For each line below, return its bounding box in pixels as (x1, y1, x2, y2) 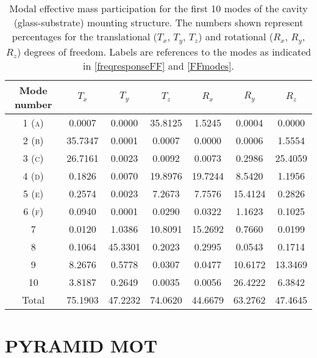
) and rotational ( (198, 29, 274, 43)
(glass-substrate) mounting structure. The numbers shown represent (13, 15, 304, 29)
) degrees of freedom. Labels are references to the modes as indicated (17, 44, 312, 59)
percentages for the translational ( (12, 29, 157, 43)
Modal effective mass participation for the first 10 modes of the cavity (9, 1, 308, 15)
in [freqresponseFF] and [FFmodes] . (83, 58, 234, 73)
